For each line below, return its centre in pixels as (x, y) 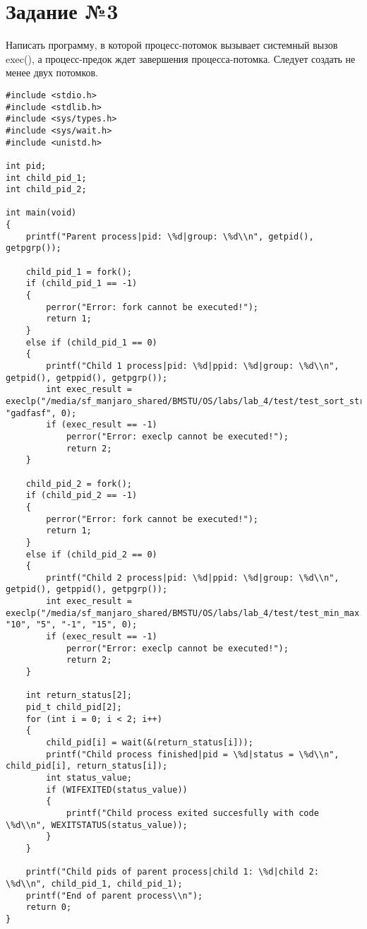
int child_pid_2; (46, 190)
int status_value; (89, 777)
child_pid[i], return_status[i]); (87, 766)
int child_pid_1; (46, 178)
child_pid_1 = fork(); (79, 272)
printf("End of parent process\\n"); (114, 895)
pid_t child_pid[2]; (74, 708)
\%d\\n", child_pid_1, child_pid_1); (94, 883)
